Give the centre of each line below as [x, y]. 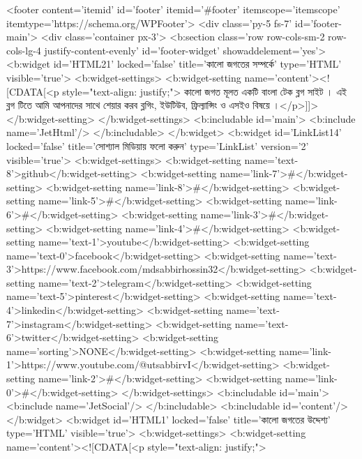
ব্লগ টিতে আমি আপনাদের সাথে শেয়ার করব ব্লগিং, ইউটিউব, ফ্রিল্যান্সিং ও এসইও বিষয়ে [138, 105]
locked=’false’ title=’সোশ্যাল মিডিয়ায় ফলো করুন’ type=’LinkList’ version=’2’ [158, 145]
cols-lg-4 [24, 50]
